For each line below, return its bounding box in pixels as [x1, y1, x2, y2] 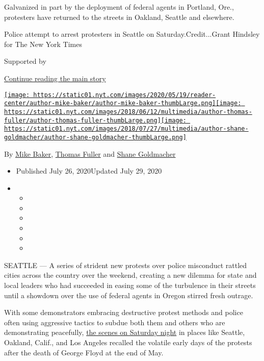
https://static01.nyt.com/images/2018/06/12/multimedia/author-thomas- [4, 108, 252, 115]
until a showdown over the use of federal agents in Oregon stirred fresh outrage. [4, 290, 253, 300]
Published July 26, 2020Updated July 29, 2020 [16, 165, 162, 176]
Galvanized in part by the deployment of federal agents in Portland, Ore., [4, 2, 234, 12]
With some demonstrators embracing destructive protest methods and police [4, 307, 243, 318]
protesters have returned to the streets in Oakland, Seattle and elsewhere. [4, 11, 234, 22]
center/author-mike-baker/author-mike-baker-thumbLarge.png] [4, 100, 216, 107]
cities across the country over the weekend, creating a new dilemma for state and [4, 270, 257, 280]
